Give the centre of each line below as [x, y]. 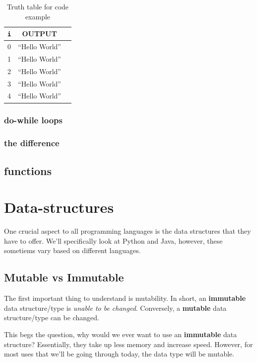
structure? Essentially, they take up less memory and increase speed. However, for [128, 344]
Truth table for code [38, 6]
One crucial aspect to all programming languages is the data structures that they [128, 231]
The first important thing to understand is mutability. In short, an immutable [125, 298]
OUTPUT [39, 34]
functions [28, 170]
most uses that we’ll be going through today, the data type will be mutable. [119, 354]
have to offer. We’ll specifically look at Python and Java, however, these [113, 240]
